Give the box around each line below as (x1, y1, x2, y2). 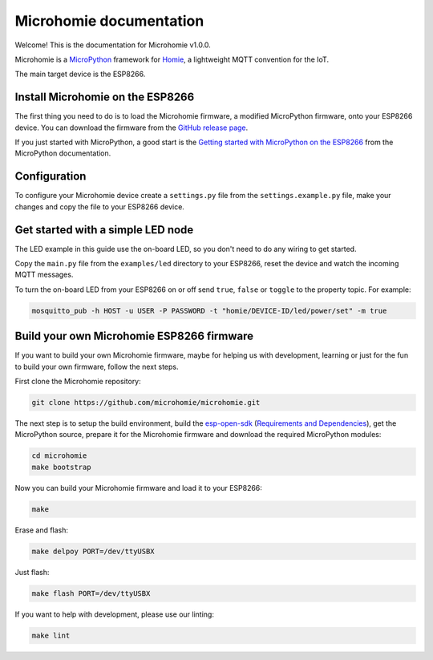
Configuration (14, 169, 87, 184)
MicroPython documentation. (14, 148, 111, 158)
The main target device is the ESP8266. (14, 69, 146, 79)
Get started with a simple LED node (14, 223, 194, 237)
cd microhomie (31, 451, 87, 460)
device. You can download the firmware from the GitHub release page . (14, 123, 249, 132)
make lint (31, 630, 71, 640)
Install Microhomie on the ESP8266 (14, 91, 195, 104)
